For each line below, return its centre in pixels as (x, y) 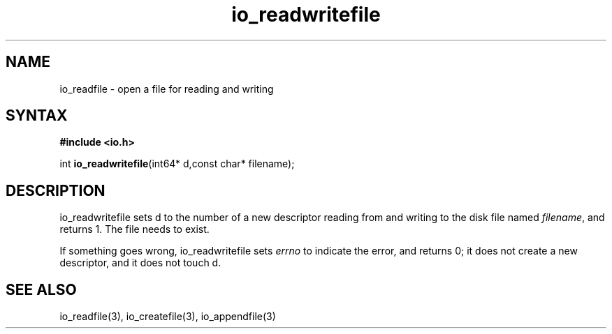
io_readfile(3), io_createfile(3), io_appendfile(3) (168, 317)
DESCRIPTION (56, 190)
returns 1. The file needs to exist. (134, 229)
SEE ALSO (41, 289)
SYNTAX (37, 116)
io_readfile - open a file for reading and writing (167, 89)
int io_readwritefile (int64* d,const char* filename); (177, 164)
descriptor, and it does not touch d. (140, 263)
